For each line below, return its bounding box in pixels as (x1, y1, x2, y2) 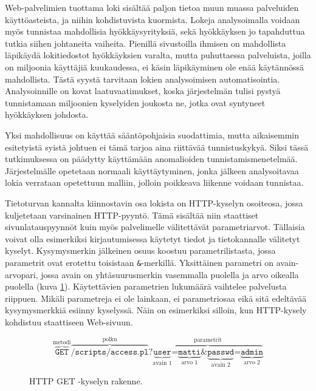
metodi (53, 339, 71, 346)
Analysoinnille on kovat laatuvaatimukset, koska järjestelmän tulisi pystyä (5, 84, 281, 97)
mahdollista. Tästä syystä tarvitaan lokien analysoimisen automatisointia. (5, 72, 280, 85)
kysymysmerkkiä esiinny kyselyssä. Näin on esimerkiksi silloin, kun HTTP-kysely (5, 304, 307, 316)
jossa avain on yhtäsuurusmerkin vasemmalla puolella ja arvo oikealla (41, 268, 299, 280)
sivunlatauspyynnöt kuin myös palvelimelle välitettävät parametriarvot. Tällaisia (5, 220, 305, 233)
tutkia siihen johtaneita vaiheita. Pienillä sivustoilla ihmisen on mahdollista (5, 36, 286, 49)
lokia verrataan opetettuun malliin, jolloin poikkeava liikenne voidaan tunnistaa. (5, 176, 304, 189)
